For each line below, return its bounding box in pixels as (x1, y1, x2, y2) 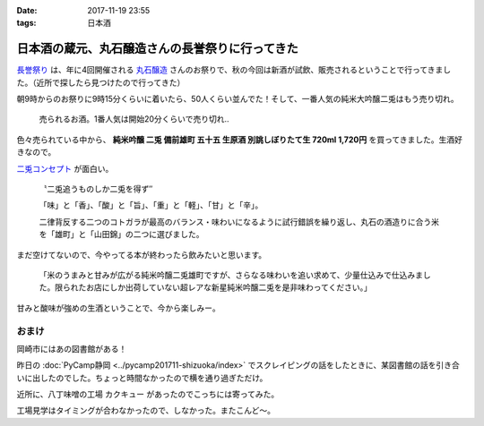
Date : (16, 5, 38, 15)
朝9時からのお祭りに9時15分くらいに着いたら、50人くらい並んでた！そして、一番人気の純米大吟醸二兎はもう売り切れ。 (16, 94, 459, 105)
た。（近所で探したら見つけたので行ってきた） (16, 77, 186, 88)
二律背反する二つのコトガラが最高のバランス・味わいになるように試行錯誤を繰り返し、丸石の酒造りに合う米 (39, 216, 439, 227)
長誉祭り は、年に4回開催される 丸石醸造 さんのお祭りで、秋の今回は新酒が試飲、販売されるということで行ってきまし (16, 64, 452, 75)
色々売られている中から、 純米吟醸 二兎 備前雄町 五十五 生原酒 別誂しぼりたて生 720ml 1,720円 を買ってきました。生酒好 (16, 134, 463, 145)
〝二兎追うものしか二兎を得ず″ (39, 183, 153, 194)
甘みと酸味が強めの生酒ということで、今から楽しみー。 (16, 302, 220, 313)
